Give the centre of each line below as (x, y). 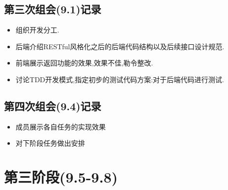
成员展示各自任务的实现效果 (61, 126)
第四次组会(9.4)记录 (53, 106)
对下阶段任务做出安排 (50, 143)
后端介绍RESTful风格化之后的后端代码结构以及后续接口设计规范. (120, 46)
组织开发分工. (37, 30)
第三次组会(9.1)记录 (53, 9)
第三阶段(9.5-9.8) (61, 177)
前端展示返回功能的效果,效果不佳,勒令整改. (84, 63)
